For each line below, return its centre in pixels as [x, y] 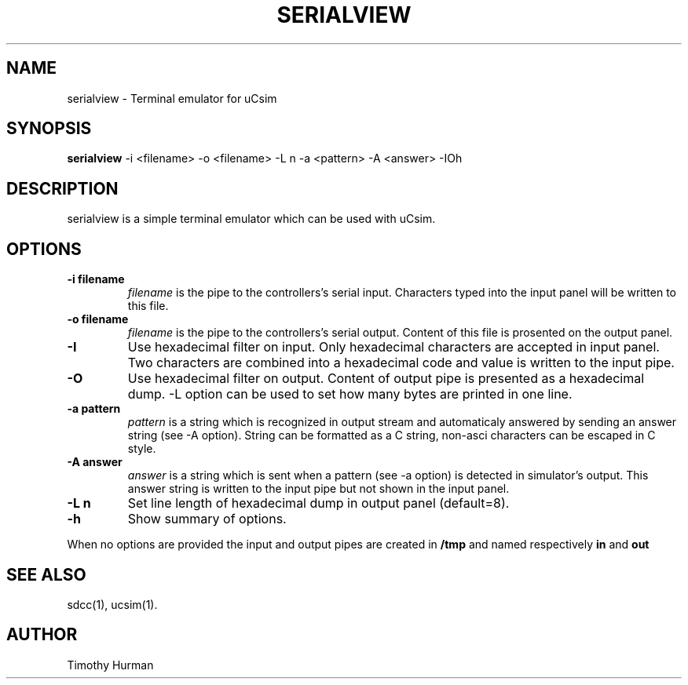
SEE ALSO [46, 574]
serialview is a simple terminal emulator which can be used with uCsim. [251, 219]
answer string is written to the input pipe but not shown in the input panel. [318, 489]
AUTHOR [42, 635]
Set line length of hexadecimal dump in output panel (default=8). [318, 503]
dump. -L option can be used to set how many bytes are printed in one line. [350, 394]
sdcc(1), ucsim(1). [112, 604]
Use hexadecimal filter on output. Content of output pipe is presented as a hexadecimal [386, 379]
